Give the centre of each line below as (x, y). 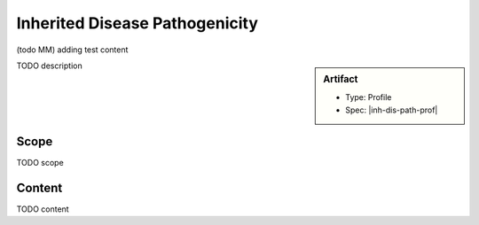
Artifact (341, 79)
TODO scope (40, 163)
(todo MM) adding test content (72, 50)
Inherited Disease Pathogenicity (137, 23)
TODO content (43, 209)
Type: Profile (369, 97)
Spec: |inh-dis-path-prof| (392, 110)
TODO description (50, 66)
